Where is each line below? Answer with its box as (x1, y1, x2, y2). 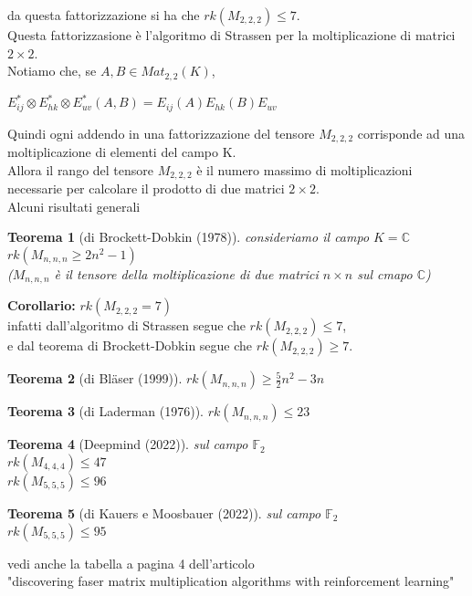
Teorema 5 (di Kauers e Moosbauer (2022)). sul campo (7, 503, 321, 522)
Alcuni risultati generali (7, 196, 141, 215)
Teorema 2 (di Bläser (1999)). (7, 369, 183, 388)
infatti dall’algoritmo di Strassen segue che (7, 316, 246, 335)
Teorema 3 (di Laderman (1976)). (7, 402, 204, 421)
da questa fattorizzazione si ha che (7, 5, 200, 24)
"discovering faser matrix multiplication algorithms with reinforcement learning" (7, 571, 455, 591)
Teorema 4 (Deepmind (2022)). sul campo (7, 434, 248, 454)
